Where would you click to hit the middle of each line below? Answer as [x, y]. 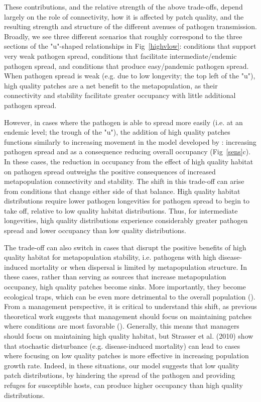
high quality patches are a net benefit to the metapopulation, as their [111, 85]
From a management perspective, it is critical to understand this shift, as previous [130, 306]
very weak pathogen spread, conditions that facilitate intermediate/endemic [120, 56]
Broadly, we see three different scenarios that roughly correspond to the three [123, 36]
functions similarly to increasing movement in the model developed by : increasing [130, 141]
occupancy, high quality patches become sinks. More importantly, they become [125, 287]
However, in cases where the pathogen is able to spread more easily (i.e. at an [123, 122]
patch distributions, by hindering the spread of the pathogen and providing [120, 375]
